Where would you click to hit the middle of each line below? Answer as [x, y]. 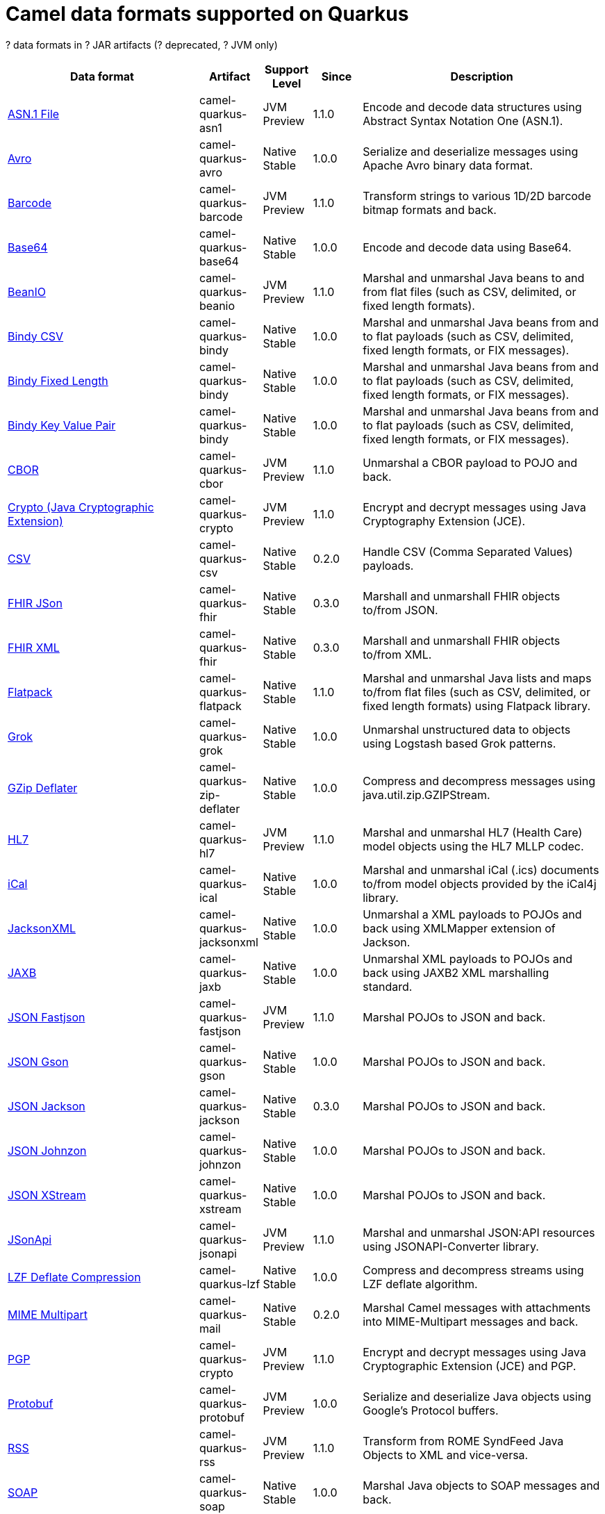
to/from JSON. [400, 610]
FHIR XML [34, 647]
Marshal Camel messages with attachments [477, 1307]
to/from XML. [397, 654]
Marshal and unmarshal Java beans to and [474, 278]
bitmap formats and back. [430, 209]
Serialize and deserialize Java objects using [477, 1396]
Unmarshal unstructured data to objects [467, 729]
